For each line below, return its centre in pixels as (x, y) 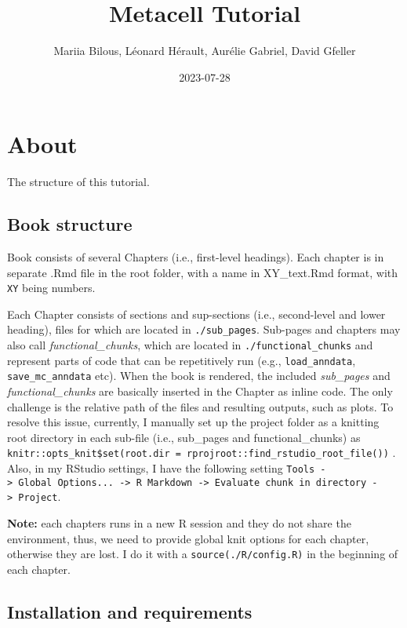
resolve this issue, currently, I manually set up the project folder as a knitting (193, 422)
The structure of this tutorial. (78, 182)
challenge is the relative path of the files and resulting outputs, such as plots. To (200, 406)
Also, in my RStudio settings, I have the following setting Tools (161, 468)
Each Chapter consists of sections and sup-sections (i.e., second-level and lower (196, 314)
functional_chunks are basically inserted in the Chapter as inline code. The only (200, 391)
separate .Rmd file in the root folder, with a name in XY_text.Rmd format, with (203, 272)
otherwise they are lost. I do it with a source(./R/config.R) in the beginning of (203, 554)
